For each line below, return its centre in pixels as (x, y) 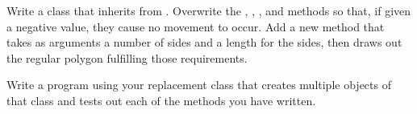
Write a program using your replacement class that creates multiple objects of (199, 85)
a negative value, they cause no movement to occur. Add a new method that (196, 26)
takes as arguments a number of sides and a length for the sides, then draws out (204, 42)
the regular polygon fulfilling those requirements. (127, 57)
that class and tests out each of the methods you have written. (161, 100)
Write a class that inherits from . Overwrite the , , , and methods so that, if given (209, 10)
